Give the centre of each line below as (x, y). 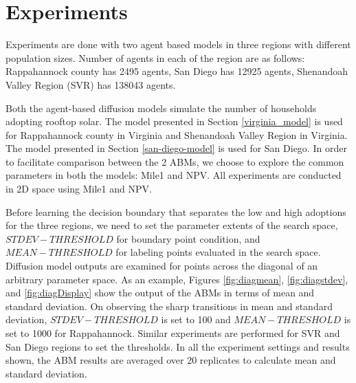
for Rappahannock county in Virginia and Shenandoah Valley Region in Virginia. (177, 134)
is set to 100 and (196, 319)
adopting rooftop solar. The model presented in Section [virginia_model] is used (174, 121)
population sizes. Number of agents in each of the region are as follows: (155, 57)
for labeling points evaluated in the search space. (218, 252)
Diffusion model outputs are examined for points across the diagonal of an (162, 266)
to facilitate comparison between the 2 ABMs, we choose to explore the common (175, 161)
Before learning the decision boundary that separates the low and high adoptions (176, 211)
